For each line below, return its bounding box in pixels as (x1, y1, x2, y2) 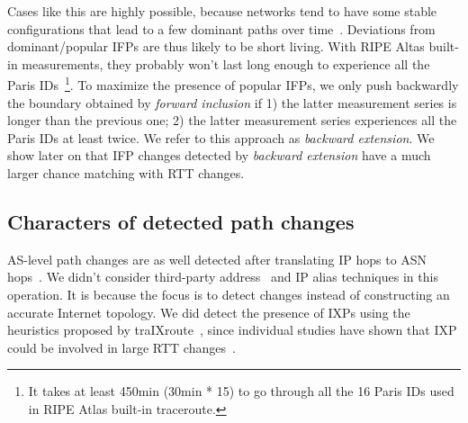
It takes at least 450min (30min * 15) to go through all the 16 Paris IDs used (28, 382, 454, 400)
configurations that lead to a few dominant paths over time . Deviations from (7, 19, 436, 38)
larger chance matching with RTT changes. (7, 164, 245, 182)
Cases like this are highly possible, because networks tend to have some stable (7, 2, 437, 20)
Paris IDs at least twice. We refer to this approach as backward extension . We (7, 128, 435, 147)
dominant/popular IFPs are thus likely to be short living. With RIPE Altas (7, 37, 425, 56)
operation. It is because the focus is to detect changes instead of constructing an (7, 284, 450, 303)
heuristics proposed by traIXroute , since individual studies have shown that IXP (7, 320, 457, 339)
